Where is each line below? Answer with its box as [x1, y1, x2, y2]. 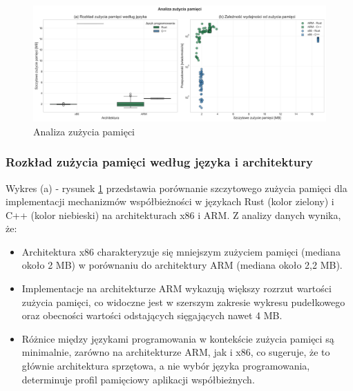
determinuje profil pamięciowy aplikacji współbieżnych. [21, 372, 255, 386]
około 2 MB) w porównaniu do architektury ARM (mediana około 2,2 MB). [21, 258, 343, 272]
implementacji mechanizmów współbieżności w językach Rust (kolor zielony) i [6, 194, 334, 209]
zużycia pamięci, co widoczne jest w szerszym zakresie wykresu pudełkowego [21, 294, 345, 309]
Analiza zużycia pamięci [33, 124, 135, 138]
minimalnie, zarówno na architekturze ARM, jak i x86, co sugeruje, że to [21, 345, 330, 359]
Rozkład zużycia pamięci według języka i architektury [6, 153, 313, 171]
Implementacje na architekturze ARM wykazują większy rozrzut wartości [21, 281, 332, 296]
